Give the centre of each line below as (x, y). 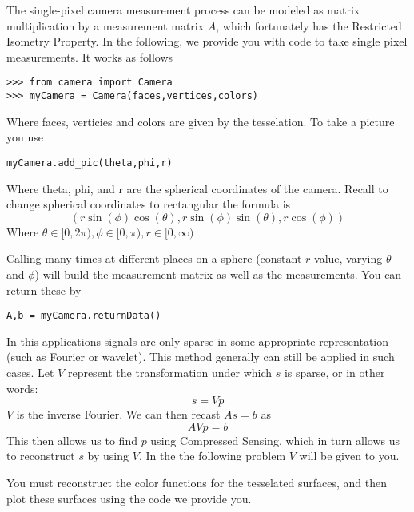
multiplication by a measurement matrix (105, 25)
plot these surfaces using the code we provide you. (129, 498)
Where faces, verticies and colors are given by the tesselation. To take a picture (201, 121)
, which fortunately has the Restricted (309, 25)
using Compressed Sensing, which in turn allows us (275, 440)
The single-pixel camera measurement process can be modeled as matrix (183, 10)
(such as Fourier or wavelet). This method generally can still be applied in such (201, 357)
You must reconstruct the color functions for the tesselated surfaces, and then (197, 482)
